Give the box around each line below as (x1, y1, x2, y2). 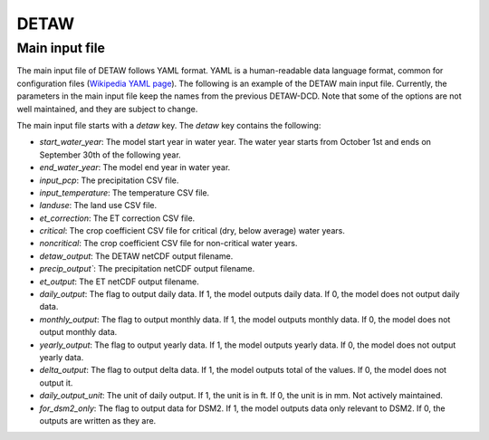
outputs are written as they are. (39, 415, 157, 426)
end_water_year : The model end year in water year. (39, 162, 231, 173)
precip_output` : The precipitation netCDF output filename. (39, 263, 255, 274)
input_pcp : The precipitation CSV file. (39, 175, 179, 186)
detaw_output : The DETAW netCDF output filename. (39, 250, 234, 262)
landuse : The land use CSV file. (39, 200, 158, 211)
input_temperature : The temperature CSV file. (39, 187, 210, 198)
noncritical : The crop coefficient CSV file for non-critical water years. (39, 238, 298, 249)
